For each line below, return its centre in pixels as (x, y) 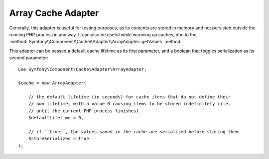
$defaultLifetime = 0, (56, 118)
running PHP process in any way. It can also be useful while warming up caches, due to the (103, 34)
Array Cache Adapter (54, 13)
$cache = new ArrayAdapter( (52, 83)
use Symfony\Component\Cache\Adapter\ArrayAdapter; (82, 69)
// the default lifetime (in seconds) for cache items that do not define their (130, 97)
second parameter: (29, 58)
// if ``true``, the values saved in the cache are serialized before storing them (134, 132)
